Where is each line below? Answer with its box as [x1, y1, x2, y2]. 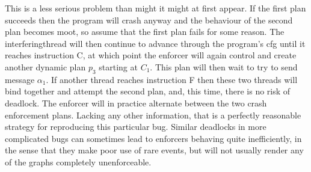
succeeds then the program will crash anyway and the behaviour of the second [5, 13, 293, 26]
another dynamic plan [5, 60, 86, 73]
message [5, 73, 35, 85]
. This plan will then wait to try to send [150, 60, 298, 73]
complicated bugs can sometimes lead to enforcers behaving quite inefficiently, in [5, 132, 302, 144]
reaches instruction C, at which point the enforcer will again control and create [5, 49, 297, 61]
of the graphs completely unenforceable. [5, 155, 152, 168]
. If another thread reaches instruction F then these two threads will [46, 73, 298, 85]
